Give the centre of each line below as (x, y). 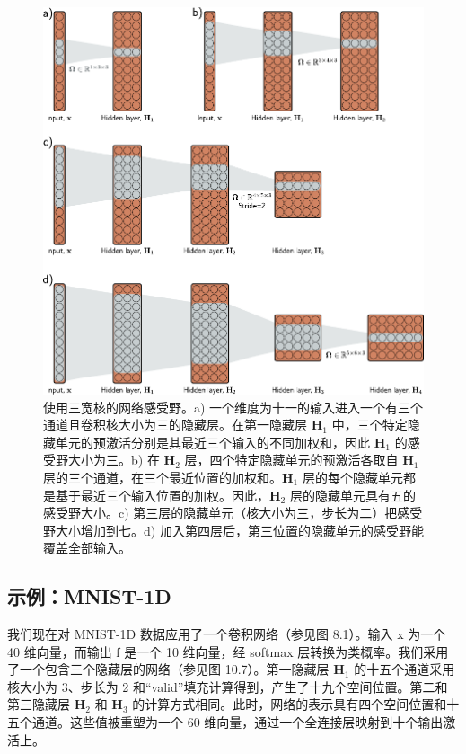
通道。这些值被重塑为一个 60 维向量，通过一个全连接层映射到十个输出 (237, 722)
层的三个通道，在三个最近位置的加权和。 (163, 477)
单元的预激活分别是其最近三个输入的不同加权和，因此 (212, 442)
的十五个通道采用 (404, 669)
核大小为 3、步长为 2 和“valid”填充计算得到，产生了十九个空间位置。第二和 (228, 686)
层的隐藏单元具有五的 (352, 495)
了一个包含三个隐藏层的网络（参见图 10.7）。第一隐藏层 (168, 669)
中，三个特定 (369, 425)
